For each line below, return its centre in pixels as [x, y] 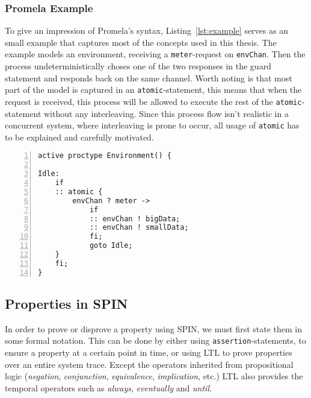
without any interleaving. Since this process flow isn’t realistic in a [166, 113]
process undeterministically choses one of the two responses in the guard [138, 66]
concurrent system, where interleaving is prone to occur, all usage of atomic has [152, 125]
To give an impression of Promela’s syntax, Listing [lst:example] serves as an [146, 30]
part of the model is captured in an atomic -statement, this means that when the [153, 90]
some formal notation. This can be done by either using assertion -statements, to [155, 340]
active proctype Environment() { [105, 156]
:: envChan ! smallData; [139, 228]
